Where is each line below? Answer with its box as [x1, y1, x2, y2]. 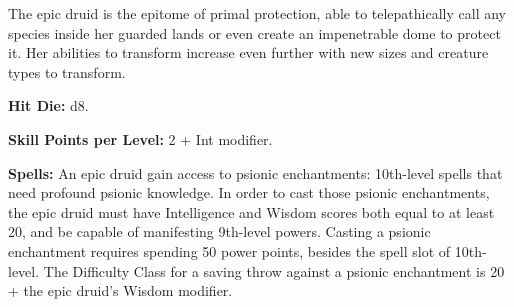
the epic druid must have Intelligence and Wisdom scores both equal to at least [8, 201, 495, 222]
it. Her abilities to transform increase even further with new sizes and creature [8, 42, 489, 63]
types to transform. [8, 61, 126, 82]
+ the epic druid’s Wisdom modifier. [8, 280, 233, 301]
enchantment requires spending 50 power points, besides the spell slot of [8, 240, 451, 261]
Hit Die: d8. [8, 95, 89, 116]
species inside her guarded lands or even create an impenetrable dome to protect [8, 22, 501, 43]
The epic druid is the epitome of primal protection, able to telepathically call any [8, 3, 506, 23]
